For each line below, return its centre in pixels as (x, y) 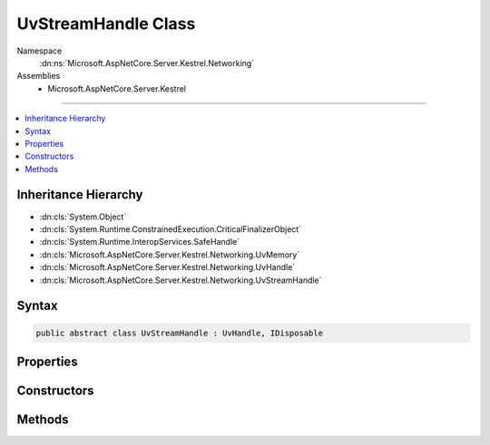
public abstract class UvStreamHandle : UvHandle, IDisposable (180, 333)
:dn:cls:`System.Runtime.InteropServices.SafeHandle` (140, 242)
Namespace (39, 51)
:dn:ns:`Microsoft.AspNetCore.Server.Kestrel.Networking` (147, 63)
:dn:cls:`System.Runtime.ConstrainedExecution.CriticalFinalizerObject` (171, 229)
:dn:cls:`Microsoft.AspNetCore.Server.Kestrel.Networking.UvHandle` (167, 267)
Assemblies (39, 76)
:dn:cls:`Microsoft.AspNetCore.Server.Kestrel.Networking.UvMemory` (170, 255)
